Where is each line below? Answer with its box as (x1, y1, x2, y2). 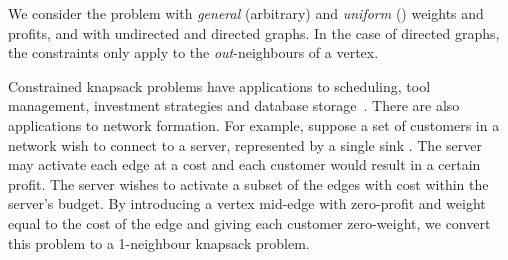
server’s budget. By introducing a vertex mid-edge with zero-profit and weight (8, 193, 486, 214)
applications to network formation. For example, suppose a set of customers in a (8, 114, 500, 135)
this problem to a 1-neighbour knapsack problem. (8, 232, 310, 253)
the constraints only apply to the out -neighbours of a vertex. (8, 42, 379, 63)
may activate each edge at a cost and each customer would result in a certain (8, 154, 481, 175)
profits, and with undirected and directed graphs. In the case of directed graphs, (8, 22, 500, 43)
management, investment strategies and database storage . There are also (8, 95, 460, 116)
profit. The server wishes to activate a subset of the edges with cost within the (8, 173, 489, 194)
